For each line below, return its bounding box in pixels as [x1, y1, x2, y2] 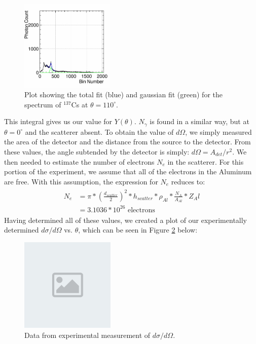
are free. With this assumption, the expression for [4, 176, 158, 186]
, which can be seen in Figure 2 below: [78, 224, 198, 235]
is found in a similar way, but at [150, 116, 249, 127]
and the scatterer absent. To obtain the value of [25, 126, 174, 137]
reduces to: [171, 176, 205, 186]
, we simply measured [185, 126, 252, 137]
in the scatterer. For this [167, 156, 244, 167]
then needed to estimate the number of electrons [4, 156, 155, 167]
